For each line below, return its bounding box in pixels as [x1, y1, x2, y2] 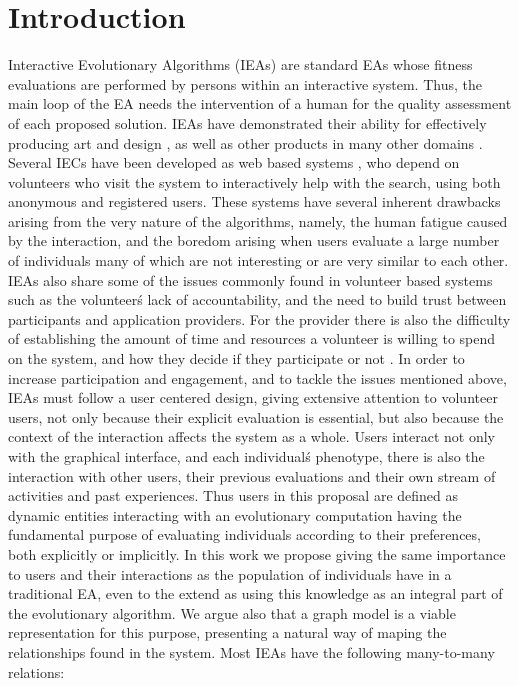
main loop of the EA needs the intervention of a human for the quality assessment [8, 93, 512, 114]
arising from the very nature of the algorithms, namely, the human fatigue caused [8, 210, 508, 231]
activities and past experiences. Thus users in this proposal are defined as [8, 485, 459, 506]
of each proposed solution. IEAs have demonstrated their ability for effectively [8, 112, 487, 133]
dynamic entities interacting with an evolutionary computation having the [8, 504, 462, 525]
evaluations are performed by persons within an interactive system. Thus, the [8, 73, 482, 94]
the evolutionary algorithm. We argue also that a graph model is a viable [8, 602, 456, 623]
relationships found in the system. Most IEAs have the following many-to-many [8, 641, 495, 662]
